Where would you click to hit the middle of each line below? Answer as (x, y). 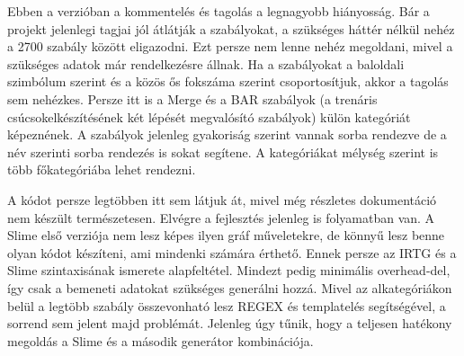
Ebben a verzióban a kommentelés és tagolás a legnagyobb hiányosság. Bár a (219, 11)
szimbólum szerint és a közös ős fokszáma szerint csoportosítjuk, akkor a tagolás (228, 81)
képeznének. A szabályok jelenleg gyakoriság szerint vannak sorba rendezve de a (227, 134)
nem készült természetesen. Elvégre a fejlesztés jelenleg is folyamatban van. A (221, 217)
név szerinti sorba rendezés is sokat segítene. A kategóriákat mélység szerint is (223, 151)
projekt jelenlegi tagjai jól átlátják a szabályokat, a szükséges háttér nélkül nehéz (231, 28)
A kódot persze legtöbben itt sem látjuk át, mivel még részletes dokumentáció (222, 199)
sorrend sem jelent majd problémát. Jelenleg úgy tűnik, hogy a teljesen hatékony (230, 323)
